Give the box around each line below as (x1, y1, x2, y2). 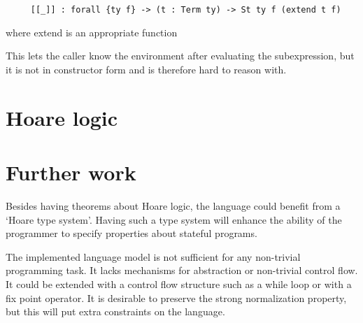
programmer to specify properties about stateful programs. (6, 226, 257, 241)
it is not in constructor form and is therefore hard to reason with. (6, 62, 287, 76)
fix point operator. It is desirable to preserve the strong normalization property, (6, 290, 347, 305)
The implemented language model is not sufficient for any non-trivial (6, 249, 301, 264)
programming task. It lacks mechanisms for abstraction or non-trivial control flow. (6, 263, 358, 278)
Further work (6, 158, 136, 186)
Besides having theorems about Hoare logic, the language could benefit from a (6, 198, 341, 213)
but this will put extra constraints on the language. (6, 304, 225, 319)
